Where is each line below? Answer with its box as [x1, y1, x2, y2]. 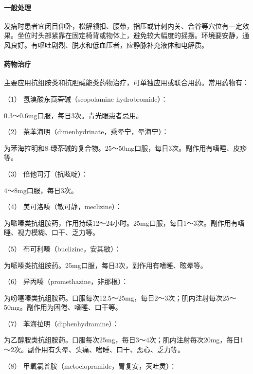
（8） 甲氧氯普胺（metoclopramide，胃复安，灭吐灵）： [4, 360, 177, 371]
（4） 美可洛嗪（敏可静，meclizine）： [4, 201, 122, 212]
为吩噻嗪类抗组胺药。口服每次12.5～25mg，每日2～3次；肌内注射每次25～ [4, 292, 236, 303]
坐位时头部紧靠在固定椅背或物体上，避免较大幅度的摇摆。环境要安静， [17, 30, 242, 40]
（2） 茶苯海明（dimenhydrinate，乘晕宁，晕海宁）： [4, 126, 169, 137]
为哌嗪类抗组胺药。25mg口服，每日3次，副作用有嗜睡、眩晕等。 [4, 260, 207, 270]
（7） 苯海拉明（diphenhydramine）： [4, 318, 119, 328]
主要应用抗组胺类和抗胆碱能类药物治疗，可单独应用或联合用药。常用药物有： [4, 77, 249, 88]
